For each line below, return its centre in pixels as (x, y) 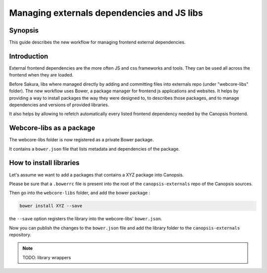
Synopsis (24, 30)
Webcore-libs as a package (52, 128)
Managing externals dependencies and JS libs (106, 13)
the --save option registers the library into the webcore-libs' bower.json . (86, 219)
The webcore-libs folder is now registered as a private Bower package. (82, 140)
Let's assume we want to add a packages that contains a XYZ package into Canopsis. (96, 175)
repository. (20, 235)
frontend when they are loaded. (41, 75)
